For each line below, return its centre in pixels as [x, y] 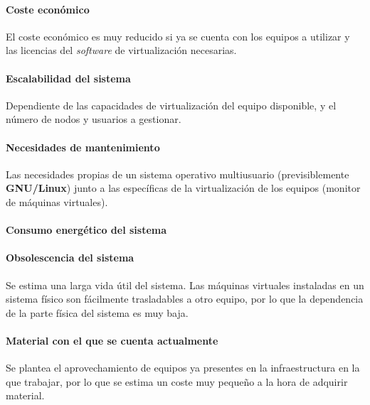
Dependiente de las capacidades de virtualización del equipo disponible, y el [171, 105]
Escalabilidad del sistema [68, 78]
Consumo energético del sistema [86, 230]
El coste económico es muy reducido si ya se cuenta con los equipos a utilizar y [178, 36]
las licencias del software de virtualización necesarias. [121, 50]
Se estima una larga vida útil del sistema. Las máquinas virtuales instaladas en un [185, 285]
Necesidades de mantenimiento [83, 147]
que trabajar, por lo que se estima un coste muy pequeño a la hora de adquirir [177, 381]
